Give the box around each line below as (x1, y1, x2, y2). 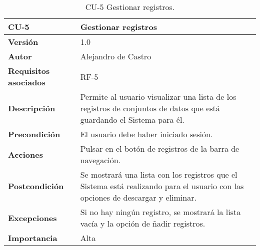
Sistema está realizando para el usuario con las (80, 180, 244, 192)
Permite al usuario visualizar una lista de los (80, 91, 236, 102)
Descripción (8, 102, 55, 114)
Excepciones (8, 212, 57, 224)
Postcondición (8, 180, 64, 192)
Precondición (8, 128, 60, 140)
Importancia (8, 232, 57, 244)
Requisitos (8, 65, 50, 76)
